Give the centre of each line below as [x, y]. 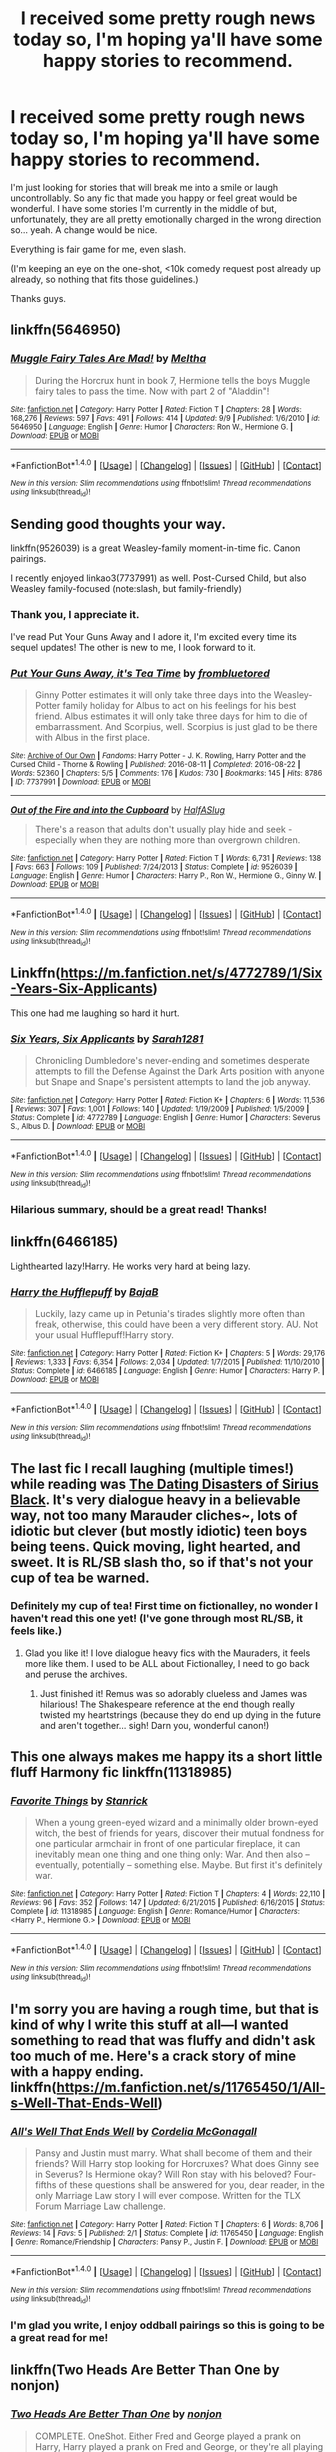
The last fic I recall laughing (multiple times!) [152, 1468]
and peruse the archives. [76, 1674]
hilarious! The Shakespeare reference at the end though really [167, 1704]
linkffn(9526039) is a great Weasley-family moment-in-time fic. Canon [155, 548]
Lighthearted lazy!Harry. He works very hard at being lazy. [131, 1266]
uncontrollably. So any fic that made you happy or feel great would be [154, 198]
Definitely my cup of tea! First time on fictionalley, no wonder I [164, 1606]
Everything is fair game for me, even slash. [98, 249]
